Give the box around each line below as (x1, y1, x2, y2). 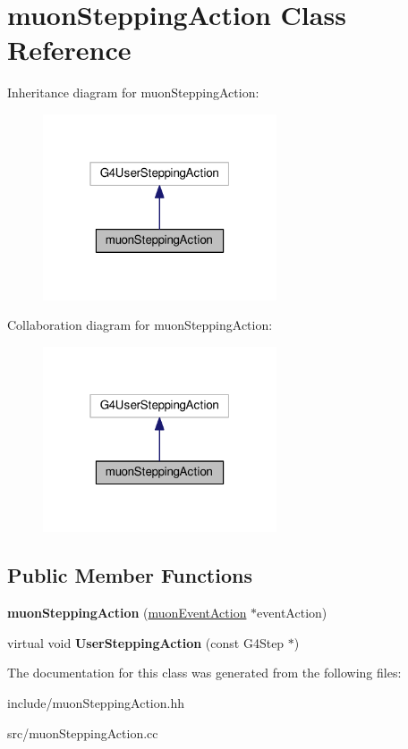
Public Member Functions (7, 561, 252, 589)
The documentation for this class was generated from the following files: (7, 663, 402, 682)
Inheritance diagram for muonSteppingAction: (7, 83, 259, 102)
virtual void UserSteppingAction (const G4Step (7, 633, 285, 652)
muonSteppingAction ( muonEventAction (7, 603, 247, 622)
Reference (7, 31, 132, 68)
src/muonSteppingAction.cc (7, 723, 158, 742)
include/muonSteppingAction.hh (7, 693, 185, 711)
